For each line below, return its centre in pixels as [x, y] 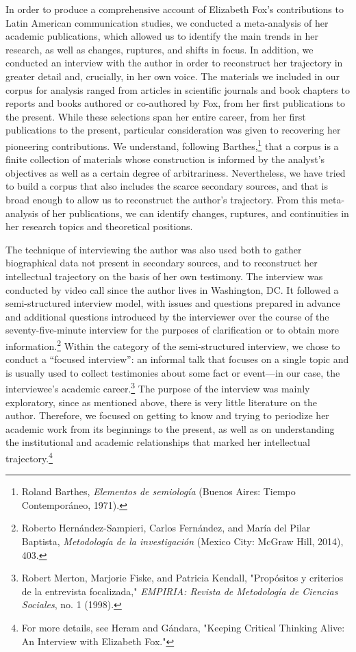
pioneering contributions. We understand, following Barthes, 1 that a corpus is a [172, 145]
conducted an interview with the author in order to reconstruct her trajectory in [174, 63]
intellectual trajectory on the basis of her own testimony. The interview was [164, 276]
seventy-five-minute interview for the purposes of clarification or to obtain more [172, 330]
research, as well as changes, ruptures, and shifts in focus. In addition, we [160, 49]
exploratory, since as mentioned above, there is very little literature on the [162, 402]
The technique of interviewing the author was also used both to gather [154, 249]
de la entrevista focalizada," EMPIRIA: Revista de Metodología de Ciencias [180, 591]
